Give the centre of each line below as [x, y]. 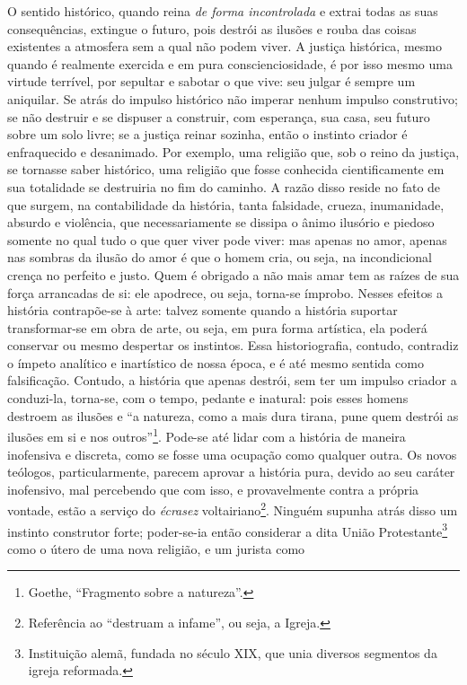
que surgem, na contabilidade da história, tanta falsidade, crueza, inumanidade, [226, 204]
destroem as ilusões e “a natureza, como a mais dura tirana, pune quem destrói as [233, 415]
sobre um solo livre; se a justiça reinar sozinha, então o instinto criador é [207, 134]
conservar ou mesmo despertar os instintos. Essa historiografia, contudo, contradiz [233, 345]
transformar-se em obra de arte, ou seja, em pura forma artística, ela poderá [217, 327]
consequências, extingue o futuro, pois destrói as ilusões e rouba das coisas [212, 28]
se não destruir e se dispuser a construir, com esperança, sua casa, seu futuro [219, 116]
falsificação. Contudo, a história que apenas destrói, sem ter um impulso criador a [232, 380]
